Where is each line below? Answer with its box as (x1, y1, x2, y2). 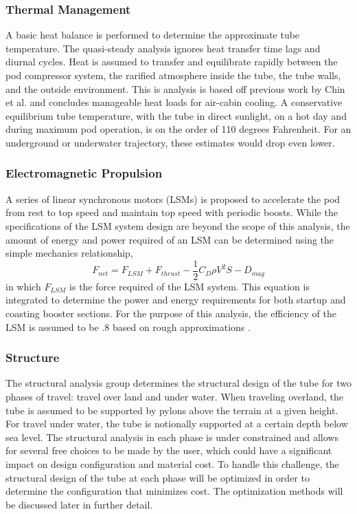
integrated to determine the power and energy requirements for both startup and (5, 292, 346, 307)
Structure (5, 349, 60, 366)
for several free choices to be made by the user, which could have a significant (5, 443, 332, 458)
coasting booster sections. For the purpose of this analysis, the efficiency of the (5, 306, 336, 320)
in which (5, 279, 41, 293)
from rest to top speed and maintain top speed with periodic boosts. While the (5, 205, 338, 219)
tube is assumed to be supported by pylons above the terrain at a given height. (5, 403, 338, 417)
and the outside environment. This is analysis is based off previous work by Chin (5, 81, 345, 96)
